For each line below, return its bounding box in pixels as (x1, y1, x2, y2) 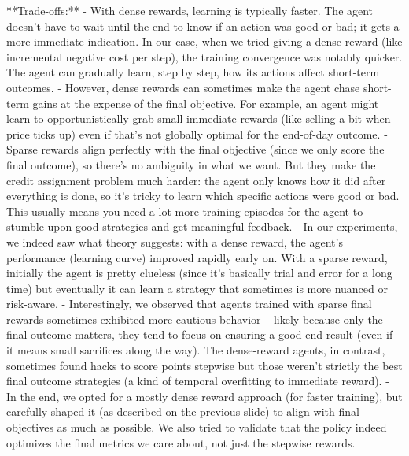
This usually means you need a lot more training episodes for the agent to (6, 202, 363, 219)
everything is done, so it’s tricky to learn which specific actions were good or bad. (6, 187, 400, 204)
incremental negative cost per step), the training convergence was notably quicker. (6, 48, 403, 65)
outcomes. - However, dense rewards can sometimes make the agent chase (6, 79, 360, 95)
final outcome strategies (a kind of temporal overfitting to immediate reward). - (6, 373, 389, 389)
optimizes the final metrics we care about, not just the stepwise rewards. (6, 434, 356, 450)
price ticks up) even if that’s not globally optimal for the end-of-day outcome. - (6, 125, 388, 142)
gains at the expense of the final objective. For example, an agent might (32, 95, 379, 111)
